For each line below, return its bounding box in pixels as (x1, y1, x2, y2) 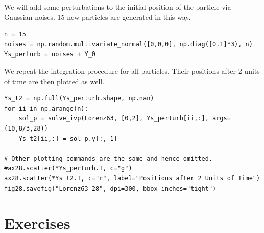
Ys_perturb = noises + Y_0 (4, 50, 95, 58)
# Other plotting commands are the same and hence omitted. (4, 154, 213, 162)
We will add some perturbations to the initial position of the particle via (4, 2, 231, 12)
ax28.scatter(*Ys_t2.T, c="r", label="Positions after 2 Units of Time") (4, 174, 260, 182)
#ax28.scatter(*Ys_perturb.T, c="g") (4, 165, 132, 172)
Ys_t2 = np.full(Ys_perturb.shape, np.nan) (4, 95, 154, 102)
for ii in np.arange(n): (4, 105, 88, 112)
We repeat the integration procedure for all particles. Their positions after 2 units (4, 65, 260, 76)
